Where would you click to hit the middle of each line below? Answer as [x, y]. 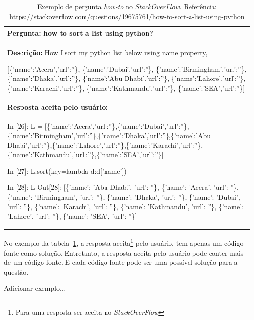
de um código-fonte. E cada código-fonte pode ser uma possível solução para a [121, 262]
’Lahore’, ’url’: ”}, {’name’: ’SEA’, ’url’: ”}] [72, 216]
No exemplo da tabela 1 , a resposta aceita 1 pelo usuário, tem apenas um [113, 242]
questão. [16, 271]
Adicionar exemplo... [35, 288]
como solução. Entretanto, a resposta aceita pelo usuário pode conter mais [132, 252]
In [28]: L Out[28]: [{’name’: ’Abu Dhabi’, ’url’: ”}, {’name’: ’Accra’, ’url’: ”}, [123, 187]
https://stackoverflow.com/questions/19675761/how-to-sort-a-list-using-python [127, 16]
